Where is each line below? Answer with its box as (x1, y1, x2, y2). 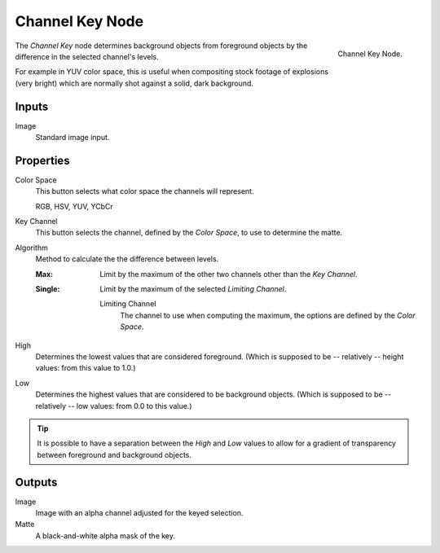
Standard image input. (35, 133, 110, 143)
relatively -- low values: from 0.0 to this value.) (35, 401, 192, 410)
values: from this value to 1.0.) (35, 363, 136, 373)
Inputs (15, 99, 49, 113)
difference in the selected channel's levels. (15, 51, 159, 61)
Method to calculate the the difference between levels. (35, 254, 219, 264)
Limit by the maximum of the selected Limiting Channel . (99, 284, 287, 294)
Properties (15, 153, 70, 167)
